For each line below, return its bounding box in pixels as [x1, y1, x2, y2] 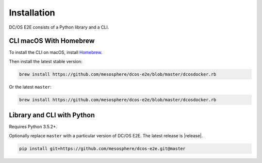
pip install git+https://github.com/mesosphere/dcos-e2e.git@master [19, 146, 186, 151]
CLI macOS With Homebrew [9, 37, 95, 45]
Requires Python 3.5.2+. [9, 124, 58, 130]
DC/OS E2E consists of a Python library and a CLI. [9, 24, 109, 30]
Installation [9, 7, 55, 18]
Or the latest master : [9, 84, 52, 90]
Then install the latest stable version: [9, 58, 82, 64]
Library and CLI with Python [9, 111, 95, 119]
